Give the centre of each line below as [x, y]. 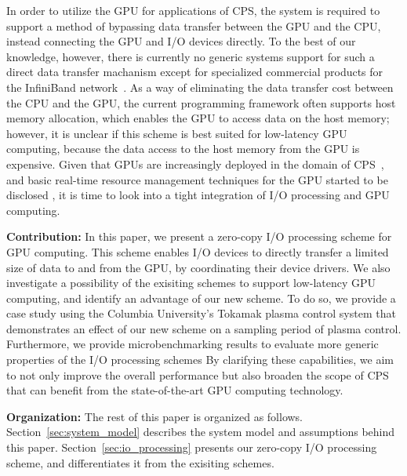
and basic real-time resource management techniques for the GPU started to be [197, 179]
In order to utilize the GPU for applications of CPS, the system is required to [193, 10]
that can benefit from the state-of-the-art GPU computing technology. [175, 390]
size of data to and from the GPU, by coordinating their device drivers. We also [198, 267]
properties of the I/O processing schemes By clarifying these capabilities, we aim [200, 360]
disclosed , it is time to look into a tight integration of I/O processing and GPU [198, 195]
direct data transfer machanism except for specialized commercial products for [195, 72]
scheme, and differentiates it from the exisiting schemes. [140, 462]
